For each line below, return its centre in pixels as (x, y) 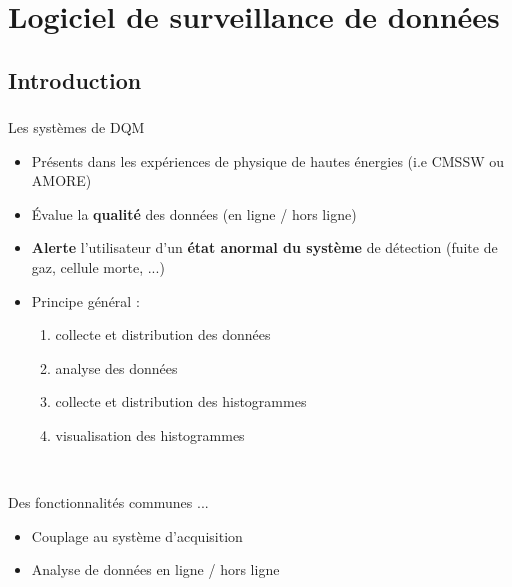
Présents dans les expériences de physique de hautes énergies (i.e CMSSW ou (268, 160)
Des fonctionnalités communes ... (108, 502)
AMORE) (61, 180)
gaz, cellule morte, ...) (98, 267)
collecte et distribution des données (163, 334)
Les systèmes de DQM (76, 127)
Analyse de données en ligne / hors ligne (155, 569)
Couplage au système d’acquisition (137, 535)
